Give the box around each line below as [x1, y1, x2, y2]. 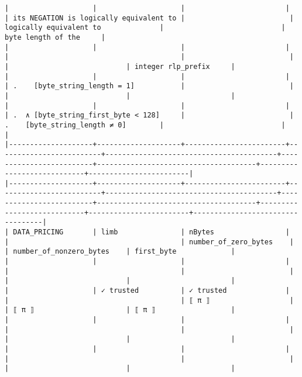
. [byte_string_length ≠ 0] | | [5, 120, 286, 129]
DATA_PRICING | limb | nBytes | [13, 228, 290, 237]
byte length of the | [5, 33, 105, 41]
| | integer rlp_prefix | [5, 62, 235, 71]
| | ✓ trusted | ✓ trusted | [5, 286, 290, 295]
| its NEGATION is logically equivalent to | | [5, 13, 294, 22]
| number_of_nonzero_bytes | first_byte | [5, 247, 235, 256]
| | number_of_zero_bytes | [5, 237, 294, 246]
